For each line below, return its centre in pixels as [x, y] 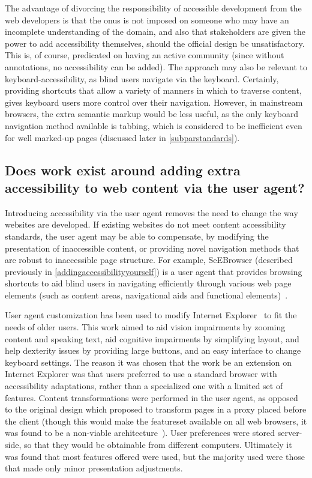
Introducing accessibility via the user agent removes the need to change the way [151, 212]
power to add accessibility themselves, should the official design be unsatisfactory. [155, 43]
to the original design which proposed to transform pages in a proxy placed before [156, 409]
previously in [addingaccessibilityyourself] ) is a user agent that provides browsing [154, 271]
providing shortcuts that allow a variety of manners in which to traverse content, [153, 90]
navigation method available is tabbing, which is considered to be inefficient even [154, 125]
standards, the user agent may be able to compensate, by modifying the [137, 236]
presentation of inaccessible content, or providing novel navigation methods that [152, 248]
